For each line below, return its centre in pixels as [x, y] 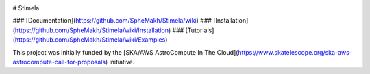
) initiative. [120, 62]
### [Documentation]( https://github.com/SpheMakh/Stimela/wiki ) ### [112, 21]
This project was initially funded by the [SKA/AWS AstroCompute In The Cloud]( [125, 52]
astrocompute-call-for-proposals [59, 62]
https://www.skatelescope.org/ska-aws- [295, 52]
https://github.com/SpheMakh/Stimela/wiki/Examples [90, 40]
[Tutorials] [200, 30]
